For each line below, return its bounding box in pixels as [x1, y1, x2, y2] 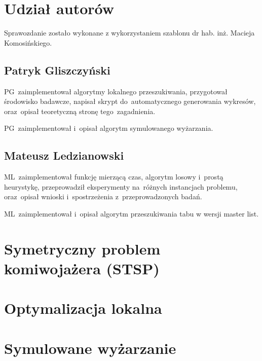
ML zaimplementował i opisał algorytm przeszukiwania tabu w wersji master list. [4, 208, 259, 219]
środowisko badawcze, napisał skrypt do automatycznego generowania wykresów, [4, 96, 256, 106]
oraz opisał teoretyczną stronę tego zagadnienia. [4, 105, 156, 116]
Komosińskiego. [4, 37, 52, 48]
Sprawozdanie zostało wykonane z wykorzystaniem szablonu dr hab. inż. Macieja [4, 27, 255, 38]
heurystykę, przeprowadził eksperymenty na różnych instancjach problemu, [4, 181, 238, 192]
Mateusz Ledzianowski [4, 148, 124, 163]
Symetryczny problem [4, 238, 161, 259]
